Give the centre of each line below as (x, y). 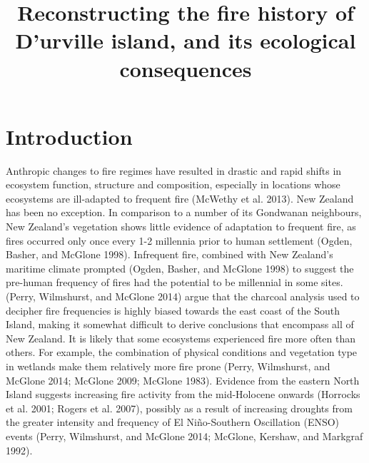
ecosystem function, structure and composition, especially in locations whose (173, 184)
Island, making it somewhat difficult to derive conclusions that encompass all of (180, 324)
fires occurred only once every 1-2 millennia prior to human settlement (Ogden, (179, 240)
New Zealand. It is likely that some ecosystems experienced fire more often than (181, 338)
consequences (186, 68)
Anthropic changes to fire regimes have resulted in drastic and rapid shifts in (174, 170)
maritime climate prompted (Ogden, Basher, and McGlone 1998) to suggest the (180, 268)
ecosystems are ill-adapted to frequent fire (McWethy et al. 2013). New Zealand (180, 198)
